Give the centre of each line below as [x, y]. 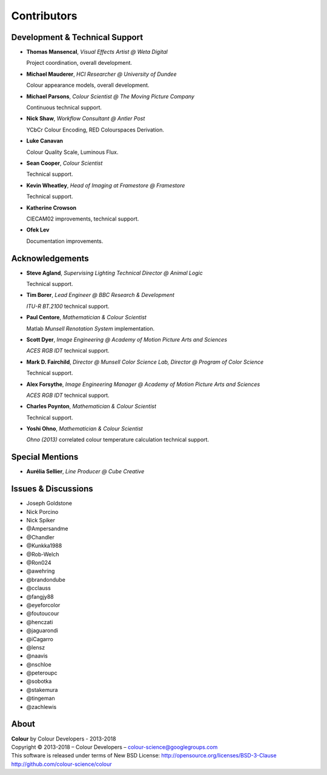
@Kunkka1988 [44, 546]
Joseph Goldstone [49, 504]
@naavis [37, 656]
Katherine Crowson [51, 208]
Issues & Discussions [52, 489]
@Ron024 [39, 563]
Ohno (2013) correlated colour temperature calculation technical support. [117, 440]
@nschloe [39, 664]
